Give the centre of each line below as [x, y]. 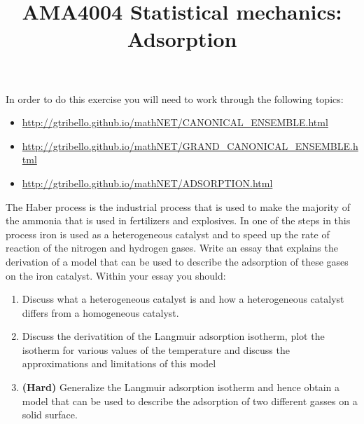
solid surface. [50, 415]
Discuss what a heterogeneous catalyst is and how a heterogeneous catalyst [183, 299]
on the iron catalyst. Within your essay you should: [116, 275]
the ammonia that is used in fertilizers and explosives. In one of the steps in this [178, 220]
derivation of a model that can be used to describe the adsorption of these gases [177, 261]
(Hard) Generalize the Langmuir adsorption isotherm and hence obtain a [181, 387]
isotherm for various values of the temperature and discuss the [156, 349]
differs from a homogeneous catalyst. [100, 312]
